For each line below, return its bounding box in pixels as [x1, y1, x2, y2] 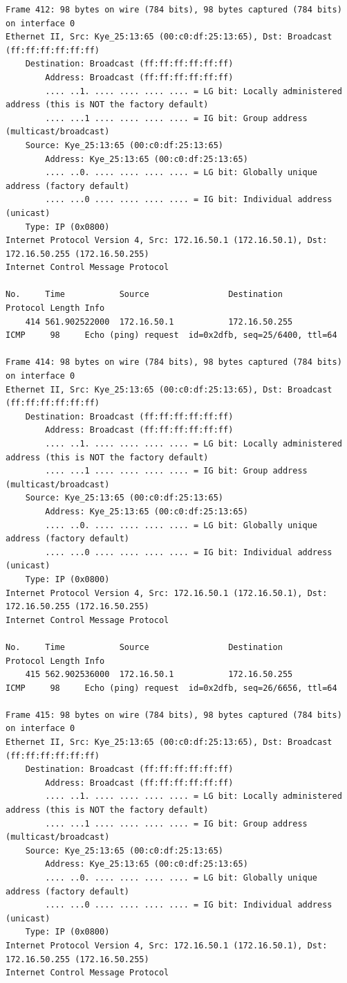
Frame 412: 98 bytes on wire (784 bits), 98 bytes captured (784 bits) [6, 5, 342, 15]
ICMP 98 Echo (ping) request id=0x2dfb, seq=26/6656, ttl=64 [6, 683, 337, 693]
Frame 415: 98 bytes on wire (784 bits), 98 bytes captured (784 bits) [6, 710, 342, 720]
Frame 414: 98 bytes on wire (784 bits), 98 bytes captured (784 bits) [6, 357, 342, 368]
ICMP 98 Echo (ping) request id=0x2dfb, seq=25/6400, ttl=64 [6, 330, 337, 341]
